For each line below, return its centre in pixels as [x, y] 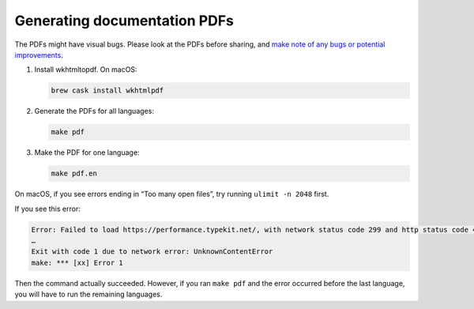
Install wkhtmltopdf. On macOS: [86, 70]
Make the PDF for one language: [87, 153]
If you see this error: [47, 209]
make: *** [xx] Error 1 [77, 262]
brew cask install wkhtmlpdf [107, 90]
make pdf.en [74, 173]
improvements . [39, 55]
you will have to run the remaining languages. [88, 294]
